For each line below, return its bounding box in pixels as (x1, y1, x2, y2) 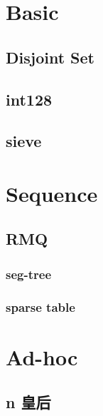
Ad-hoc (6, 342, 78, 371)
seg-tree (6, 265, 52, 283)
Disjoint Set (6, 46, 94, 68)
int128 (6, 88, 53, 110)
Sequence (6, 178, 98, 208)
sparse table (6, 298, 75, 315)
